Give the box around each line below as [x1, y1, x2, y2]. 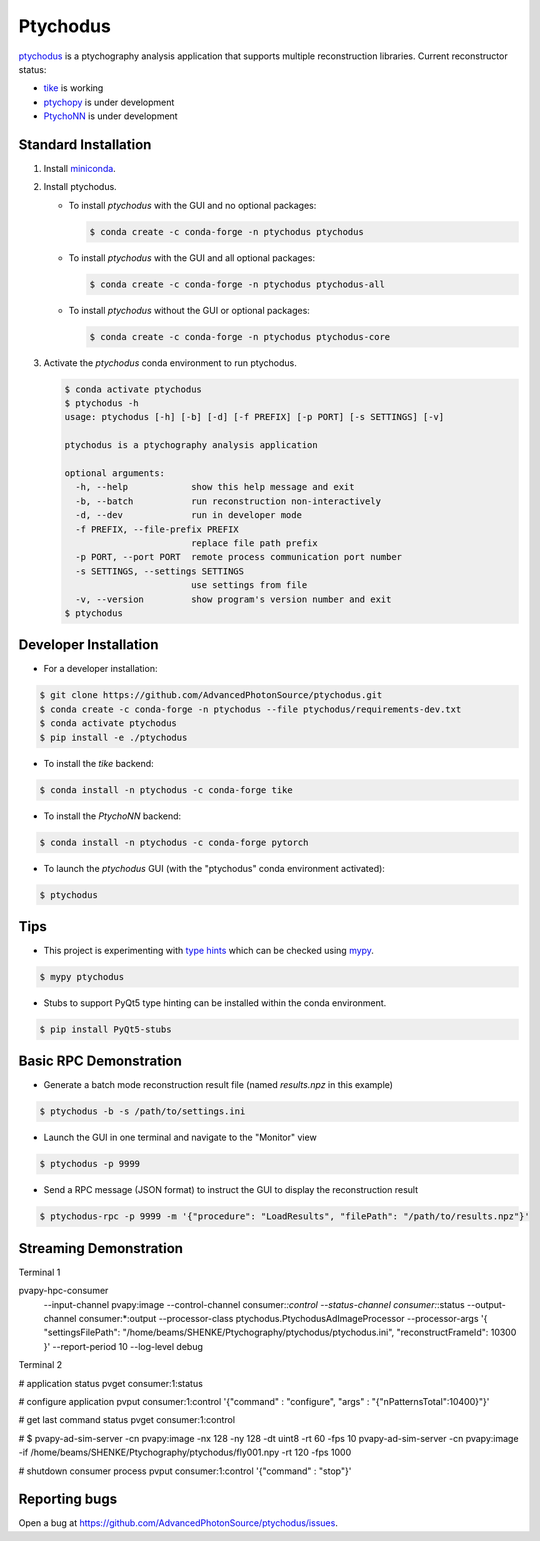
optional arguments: [64, 468, 165, 479]
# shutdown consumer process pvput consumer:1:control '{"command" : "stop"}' [18, 1465, 352, 1477]
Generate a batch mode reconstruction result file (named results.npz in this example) [43, 1079, 394, 1091]
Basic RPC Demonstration [18, 1053, 182, 1070]
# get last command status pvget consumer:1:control [18, 1414, 235, 1426]
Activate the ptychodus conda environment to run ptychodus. [43, 356, 297, 369]
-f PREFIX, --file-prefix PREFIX [75, 523, 239, 535]
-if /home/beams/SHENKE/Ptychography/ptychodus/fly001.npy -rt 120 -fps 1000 [18, 1446, 352, 1459]
